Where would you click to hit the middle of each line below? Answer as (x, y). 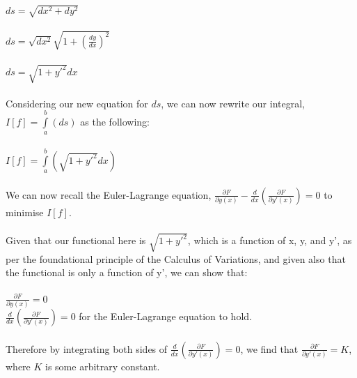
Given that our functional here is (76, 240)
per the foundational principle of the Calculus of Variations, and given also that (176, 258)
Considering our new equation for (77, 103)
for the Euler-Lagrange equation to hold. (165, 316)
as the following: (115, 121)
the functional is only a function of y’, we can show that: (127, 272)
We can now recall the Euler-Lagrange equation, (109, 194)
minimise (25, 212)
